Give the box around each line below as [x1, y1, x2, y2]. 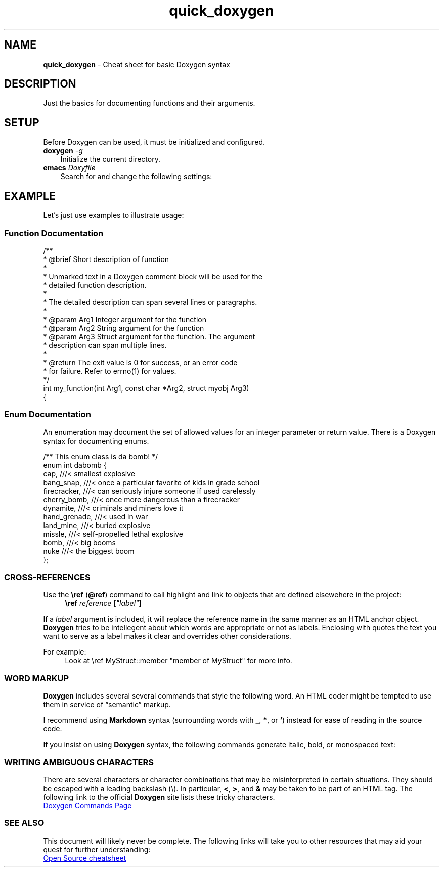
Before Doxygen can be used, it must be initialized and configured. [43, 138, 265, 147]
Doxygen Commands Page [43, 801, 132, 810]
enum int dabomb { [43, 460, 107, 469]
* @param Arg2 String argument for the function [43, 323, 204, 332]
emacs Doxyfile [43, 163, 96, 172]
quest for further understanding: [43, 845, 151, 854]
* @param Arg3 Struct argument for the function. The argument [43, 332, 255, 341]
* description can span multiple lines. [43, 340, 167, 350]
